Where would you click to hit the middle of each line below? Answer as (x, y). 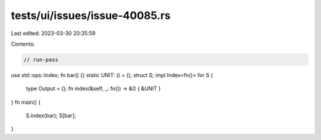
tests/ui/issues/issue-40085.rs (91, 15)
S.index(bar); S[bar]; (51, 116)
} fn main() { (26, 102)
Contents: (23, 44)
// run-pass (41, 60)
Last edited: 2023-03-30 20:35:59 (53, 33)
